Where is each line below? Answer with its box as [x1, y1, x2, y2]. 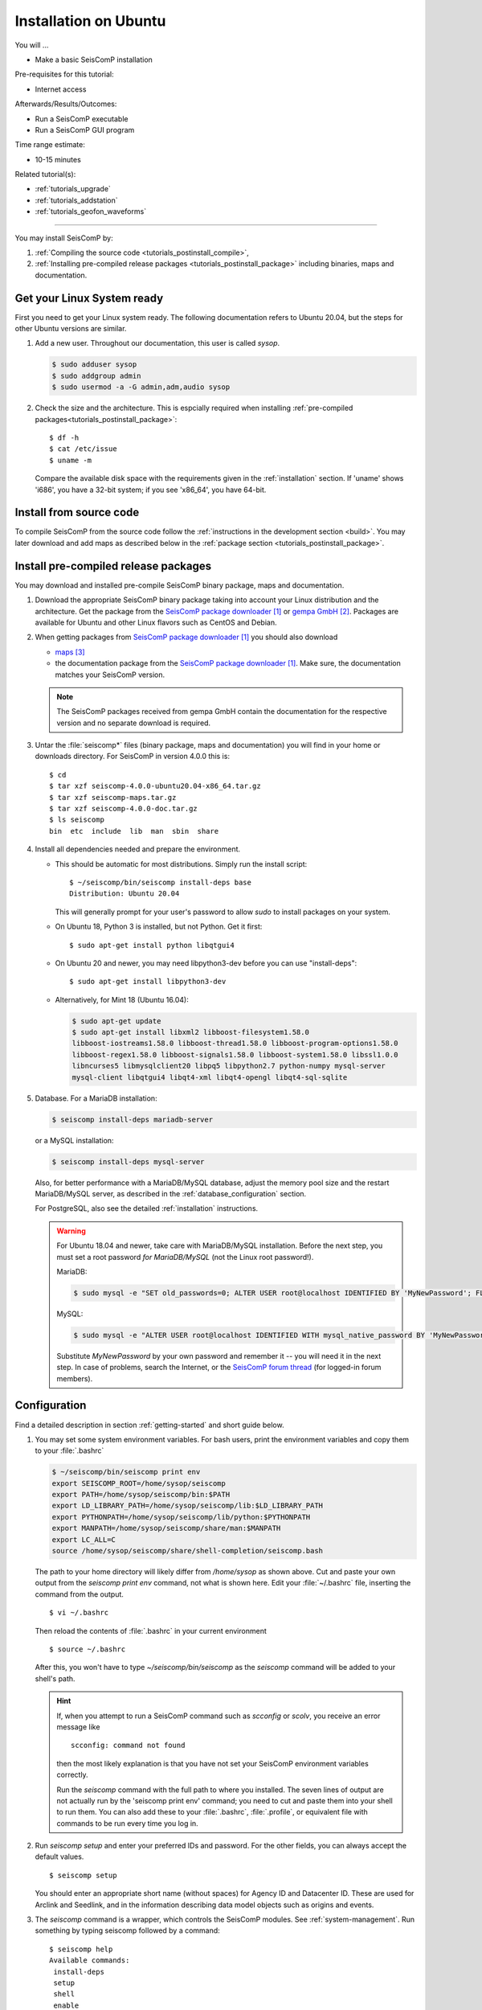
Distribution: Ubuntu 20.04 [69, 889, 180, 898]
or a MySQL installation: [35, 1135, 114, 1145]
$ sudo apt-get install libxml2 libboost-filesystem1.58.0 [71, 1028, 309, 1037]
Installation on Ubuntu [14, 12, 166, 30]
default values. [35, 1852, 84, 1861]
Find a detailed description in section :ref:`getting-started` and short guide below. [14, 1420, 284, 1430]
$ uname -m [49, 455, 92, 465]
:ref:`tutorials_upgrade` [35, 184, 112, 194]
